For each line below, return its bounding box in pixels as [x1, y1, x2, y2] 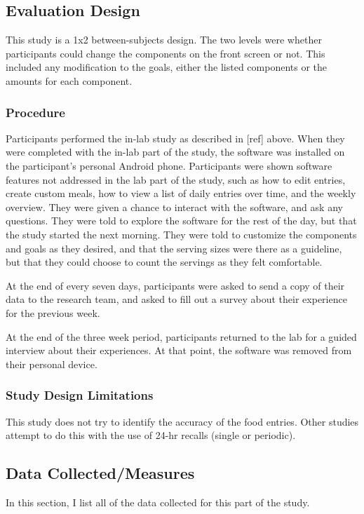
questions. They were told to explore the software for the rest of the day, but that [6, 213, 357, 228]
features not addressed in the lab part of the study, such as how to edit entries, [6, 172, 346, 187]
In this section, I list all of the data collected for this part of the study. [6, 494, 310, 509]
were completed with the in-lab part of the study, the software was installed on [6, 144, 345, 159]
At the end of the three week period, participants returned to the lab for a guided [6, 329, 357, 344]
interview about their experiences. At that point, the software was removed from [6, 343, 352, 358]
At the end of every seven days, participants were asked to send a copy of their [6, 278, 345, 292]
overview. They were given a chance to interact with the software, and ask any [6, 199, 343, 214]
